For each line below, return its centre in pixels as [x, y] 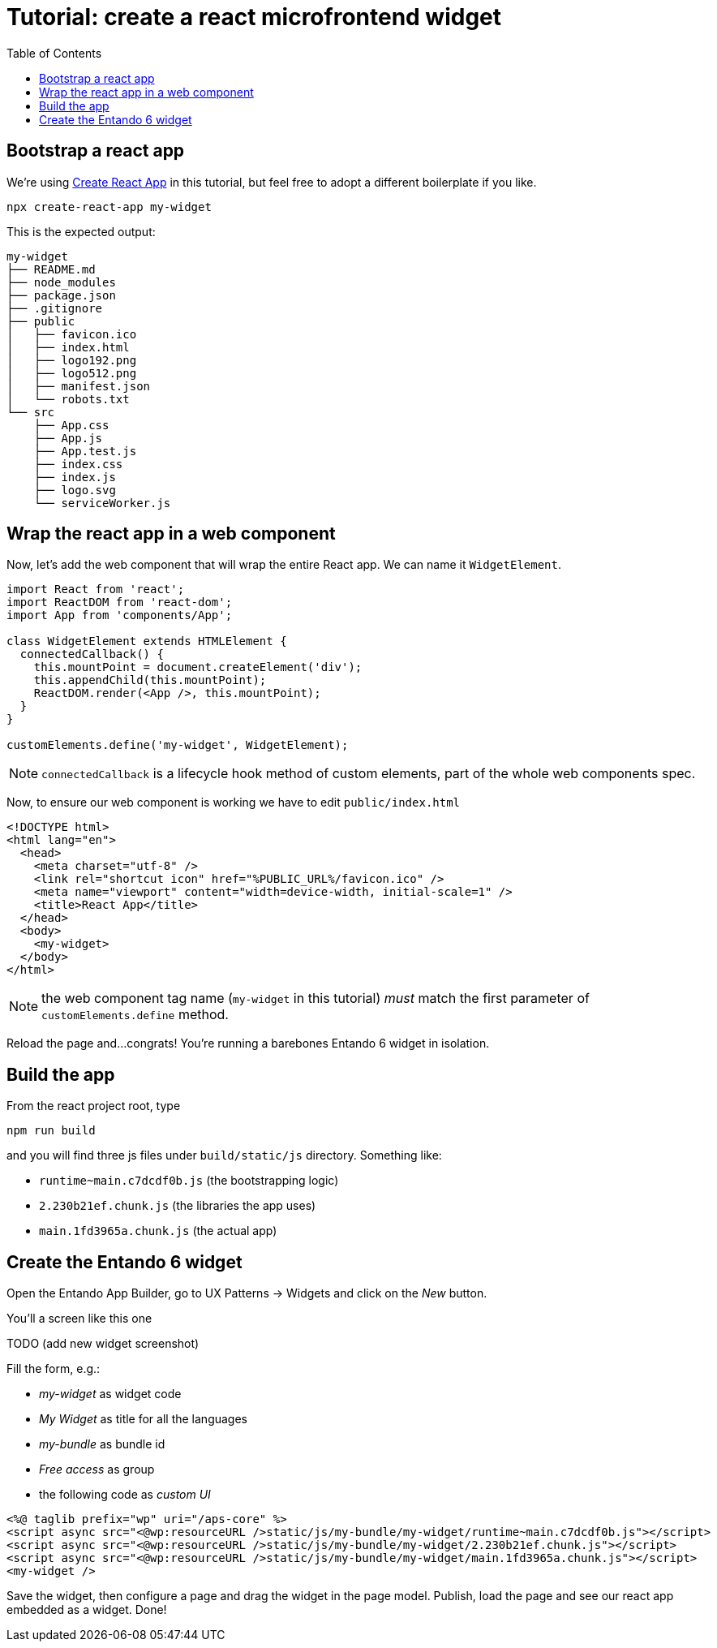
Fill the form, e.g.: [54, 1369]
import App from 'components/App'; [120, 615]
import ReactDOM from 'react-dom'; [120, 602]
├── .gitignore [55, 308]
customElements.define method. [135, 1015]
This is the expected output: [81, 231]
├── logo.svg [75, 490]
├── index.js [75, 477]
